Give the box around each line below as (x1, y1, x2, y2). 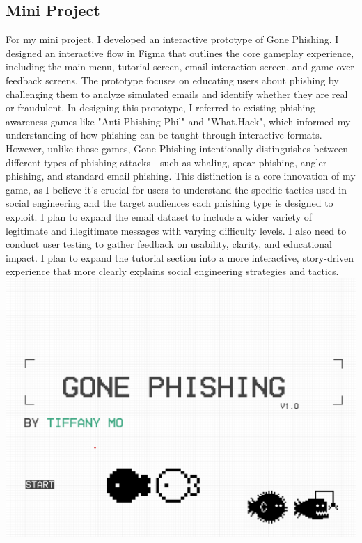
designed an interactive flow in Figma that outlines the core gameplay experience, (6, 45, 354, 60)
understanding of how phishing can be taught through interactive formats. (6, 127, 322, 142)
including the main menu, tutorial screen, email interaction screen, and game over (6, 59, 354, 74)
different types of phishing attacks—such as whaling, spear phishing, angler (6, 155, 327, 169)
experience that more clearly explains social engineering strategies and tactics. (6, 264, 339, 278)
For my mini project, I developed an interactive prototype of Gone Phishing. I (6, 32, 339, 47)
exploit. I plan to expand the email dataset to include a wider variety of (6, 209, 312, 223)
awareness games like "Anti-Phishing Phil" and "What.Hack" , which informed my (6, 113, 351, 128)
